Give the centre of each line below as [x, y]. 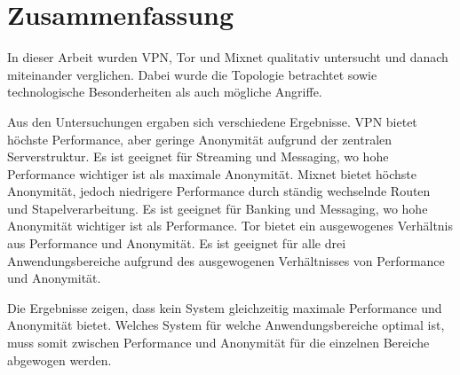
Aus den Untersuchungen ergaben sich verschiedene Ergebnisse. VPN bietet [212, 121]
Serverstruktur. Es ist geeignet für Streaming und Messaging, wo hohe [198, 156]
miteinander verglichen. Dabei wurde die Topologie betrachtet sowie [192, 74]
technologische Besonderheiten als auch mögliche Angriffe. [165, 92]
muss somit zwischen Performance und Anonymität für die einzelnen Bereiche [218, 343]
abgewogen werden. [59, 359]
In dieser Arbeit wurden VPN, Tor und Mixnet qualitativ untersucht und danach [228, 57]
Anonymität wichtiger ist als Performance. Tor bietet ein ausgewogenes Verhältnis [230, 226]
